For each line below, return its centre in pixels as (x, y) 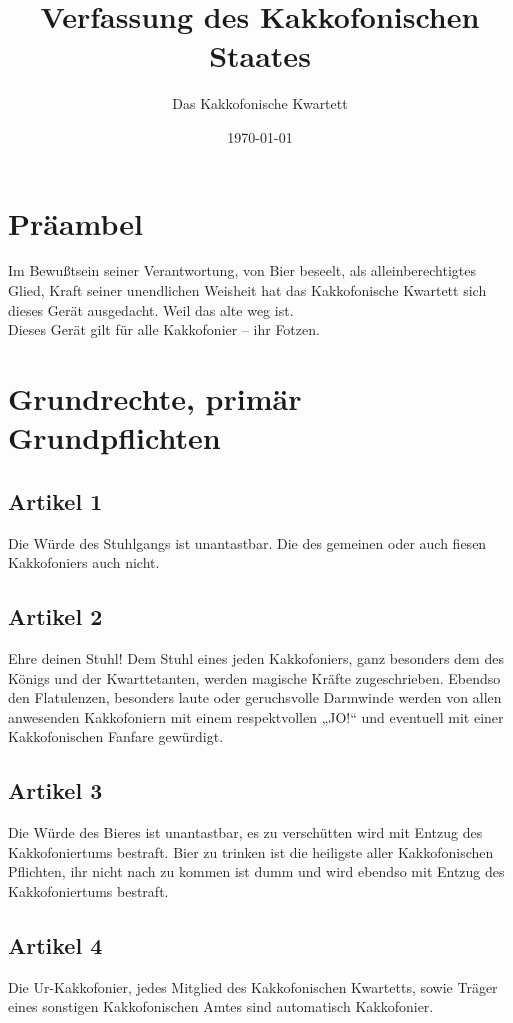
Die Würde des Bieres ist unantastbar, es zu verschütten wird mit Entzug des (245, 832)
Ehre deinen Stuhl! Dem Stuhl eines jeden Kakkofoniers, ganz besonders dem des (256, 657)
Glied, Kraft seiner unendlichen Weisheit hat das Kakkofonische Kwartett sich (247, 290)
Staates (260, 55)
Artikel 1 (55, 500)
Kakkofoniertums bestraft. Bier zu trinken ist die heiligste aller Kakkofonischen (251, 851)
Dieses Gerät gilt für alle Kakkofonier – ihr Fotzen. (164, 329)
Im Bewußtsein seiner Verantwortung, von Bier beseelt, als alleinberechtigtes (242, 270)
